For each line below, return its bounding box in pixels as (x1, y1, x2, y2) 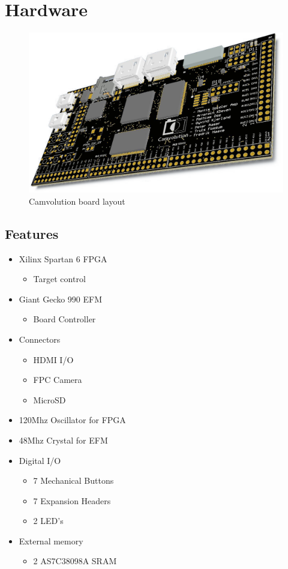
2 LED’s (33, 514, 64, 527)
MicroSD (33, 393, 66, 406)
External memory (19, 534, 83, 547)
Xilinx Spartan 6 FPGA (19, 252, 107, 265)
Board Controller (33, 313, 96, 325)
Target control (33, 272, 86, 285)
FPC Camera (33, 373, 82, 386)
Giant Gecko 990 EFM (19, 292, 103, 305)
